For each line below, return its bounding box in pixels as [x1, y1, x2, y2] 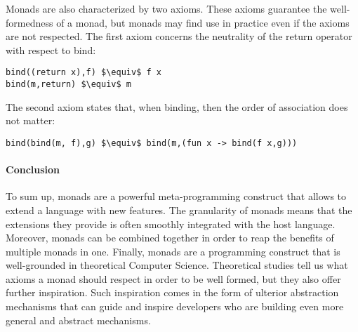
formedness [6, 15, 53, 29]
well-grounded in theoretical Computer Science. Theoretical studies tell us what [6, 258, 348, 272]
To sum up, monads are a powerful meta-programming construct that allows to [6, 189, 347, 204]
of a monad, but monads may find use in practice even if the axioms [56, 15, 350, 29]
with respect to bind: [6, 42, 96, 57]
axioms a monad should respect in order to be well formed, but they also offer [6, 271, 341, 286]
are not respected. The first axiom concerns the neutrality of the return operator [6, 29, 352, 44]
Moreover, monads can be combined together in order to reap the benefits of [6, 230, 334, 245]
